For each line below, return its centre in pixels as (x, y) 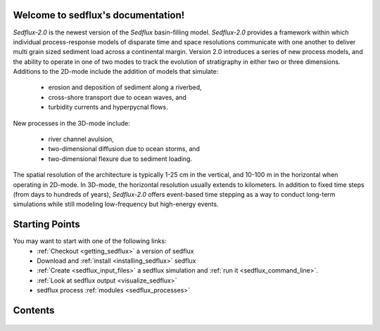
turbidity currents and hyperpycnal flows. (108, 107)
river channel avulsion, (81, 139)
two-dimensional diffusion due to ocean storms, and (124, 149)
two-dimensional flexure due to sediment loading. (120, 159)
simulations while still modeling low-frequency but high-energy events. (116, 205)
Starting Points (46, 225)
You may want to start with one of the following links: (90, 241)
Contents (34, 310)
